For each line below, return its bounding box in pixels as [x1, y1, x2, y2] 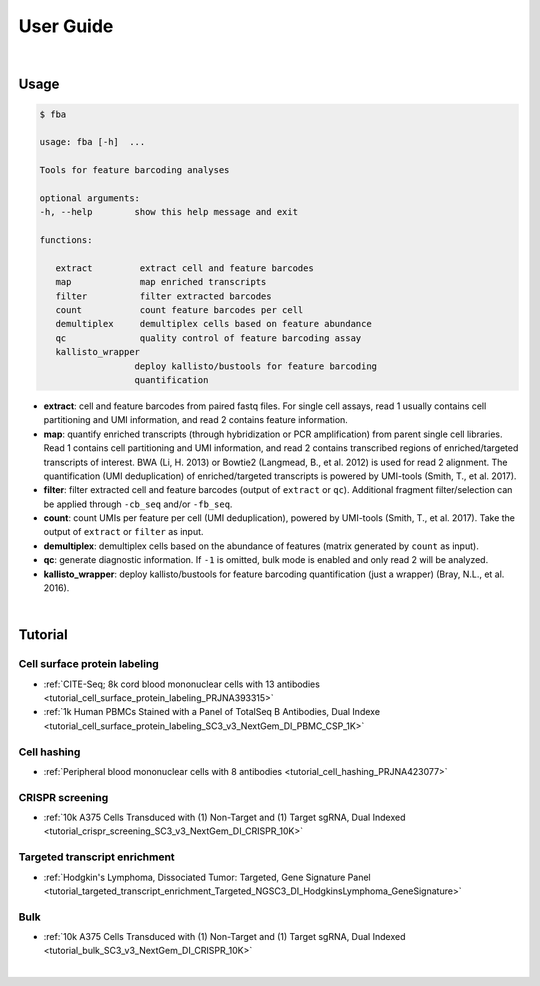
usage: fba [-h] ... [39, 136, 146, 148]
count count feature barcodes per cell [55, 305, 304, 316]
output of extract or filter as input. [43, 526, 204, 538]
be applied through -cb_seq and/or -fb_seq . [43, 498, 233, 510]
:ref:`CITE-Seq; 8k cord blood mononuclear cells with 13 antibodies [43, 678, 320, 690]
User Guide [18, 15, 114, 37]
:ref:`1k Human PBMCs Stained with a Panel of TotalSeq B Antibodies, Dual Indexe [43, 706, 380, 718]
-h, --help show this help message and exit [39, 206, 299, 218]
